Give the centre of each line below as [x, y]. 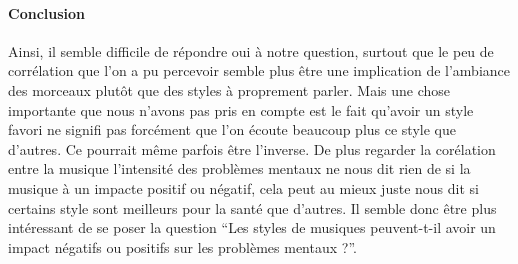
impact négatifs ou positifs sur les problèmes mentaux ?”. [182, 246]
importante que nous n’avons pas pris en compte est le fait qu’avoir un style [241, 109]
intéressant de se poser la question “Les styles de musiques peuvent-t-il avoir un [252, 227]
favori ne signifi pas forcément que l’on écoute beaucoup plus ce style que [232, 129]
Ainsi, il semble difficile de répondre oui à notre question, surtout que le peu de [251, 50]
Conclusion [47, 12]
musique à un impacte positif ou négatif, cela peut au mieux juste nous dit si [243, 187]
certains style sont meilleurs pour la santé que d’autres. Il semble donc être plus [252, 207]
